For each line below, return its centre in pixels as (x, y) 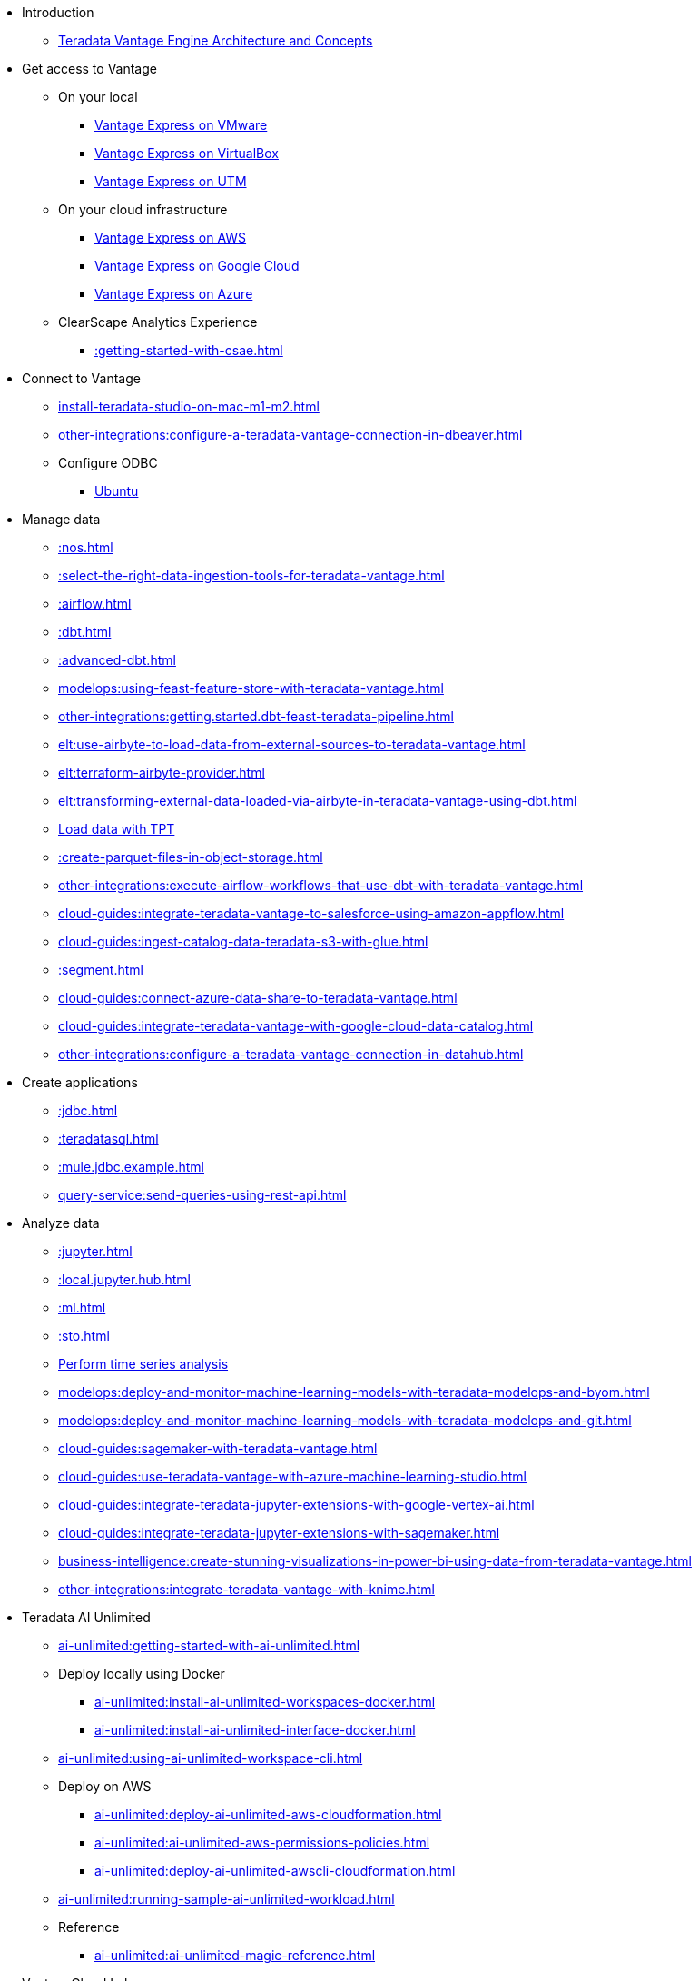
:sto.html (84, 1336)
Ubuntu (117, 491)
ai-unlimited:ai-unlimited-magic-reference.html (235, 1955)
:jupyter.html (95, 1251)
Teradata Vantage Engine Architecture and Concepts (216, 40)
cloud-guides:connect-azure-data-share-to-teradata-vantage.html (258, 998)
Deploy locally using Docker (142, 1674)
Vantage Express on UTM (171, 181)
